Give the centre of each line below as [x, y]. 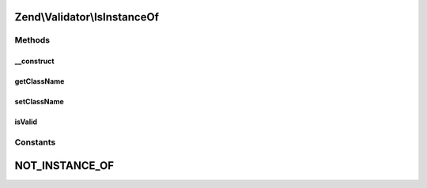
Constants [35, 142]
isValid [26, 122]
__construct [34, 61]
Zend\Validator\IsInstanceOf [87, 17]
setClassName [40, 102]
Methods [32, 40]
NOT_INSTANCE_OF [64, 165]
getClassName [40, 81]
